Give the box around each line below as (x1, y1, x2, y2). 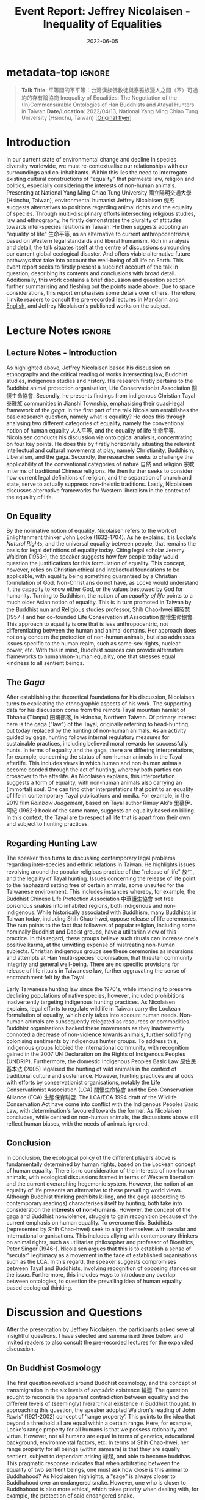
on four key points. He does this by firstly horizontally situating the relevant (6, 440, 195, 447)
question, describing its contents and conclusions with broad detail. (6, 269, 177, 277)
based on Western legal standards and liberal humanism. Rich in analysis (6, 237, 190, 244)
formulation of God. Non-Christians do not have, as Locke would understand (6, 579, 199, 587)
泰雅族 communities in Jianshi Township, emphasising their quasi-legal (6, 399, 185, 407)
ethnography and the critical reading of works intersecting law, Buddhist (6, 370, 188, 377)
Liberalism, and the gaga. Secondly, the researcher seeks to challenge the (6, 453, 193, 460)
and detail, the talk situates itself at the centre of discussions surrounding (6, 243, 191, 251)
